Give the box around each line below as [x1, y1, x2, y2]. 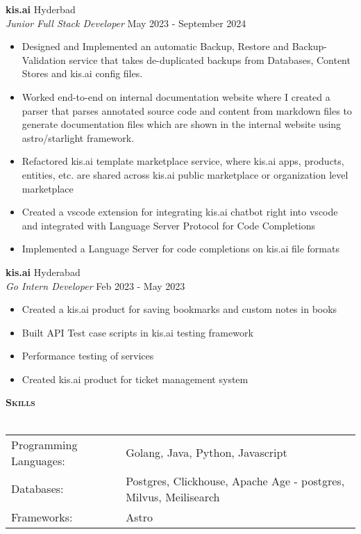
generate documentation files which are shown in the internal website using [22, 117, 342, 131]
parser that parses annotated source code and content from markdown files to [22, 103, 352, 118]
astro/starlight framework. [22, 130, 135, 145]
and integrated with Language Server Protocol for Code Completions [22, 218, 316, 232]
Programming [11, 436, 78, 453]
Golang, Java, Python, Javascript [126, 444, 287, 461]
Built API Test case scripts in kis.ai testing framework [22, 325, 253, 339]
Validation [22, 52, 66, 67]
